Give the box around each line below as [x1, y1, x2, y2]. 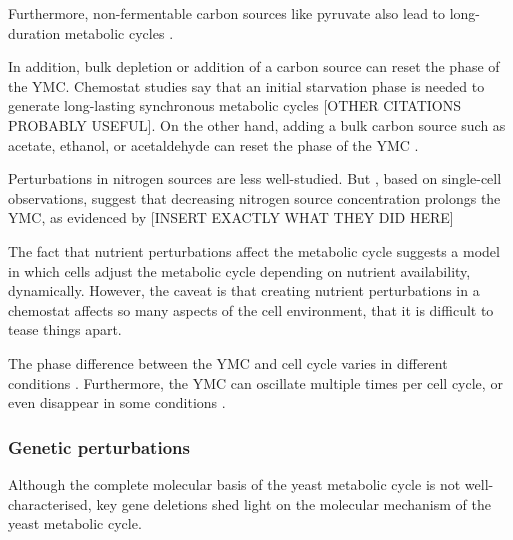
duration [8, 22, 61, 43]
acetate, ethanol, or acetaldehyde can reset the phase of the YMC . [8, 134, 419, 155]
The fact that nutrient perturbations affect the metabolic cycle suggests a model [8, 240, 500, 261]
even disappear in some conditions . [8, 392, 226, 413]
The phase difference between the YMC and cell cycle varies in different [8, 352, 448, 373]
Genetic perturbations [8, 434, 190, 459]
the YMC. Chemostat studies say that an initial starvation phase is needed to [8, 75, 485, 96]
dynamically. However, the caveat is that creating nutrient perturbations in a [8, 280, 480, 301]
